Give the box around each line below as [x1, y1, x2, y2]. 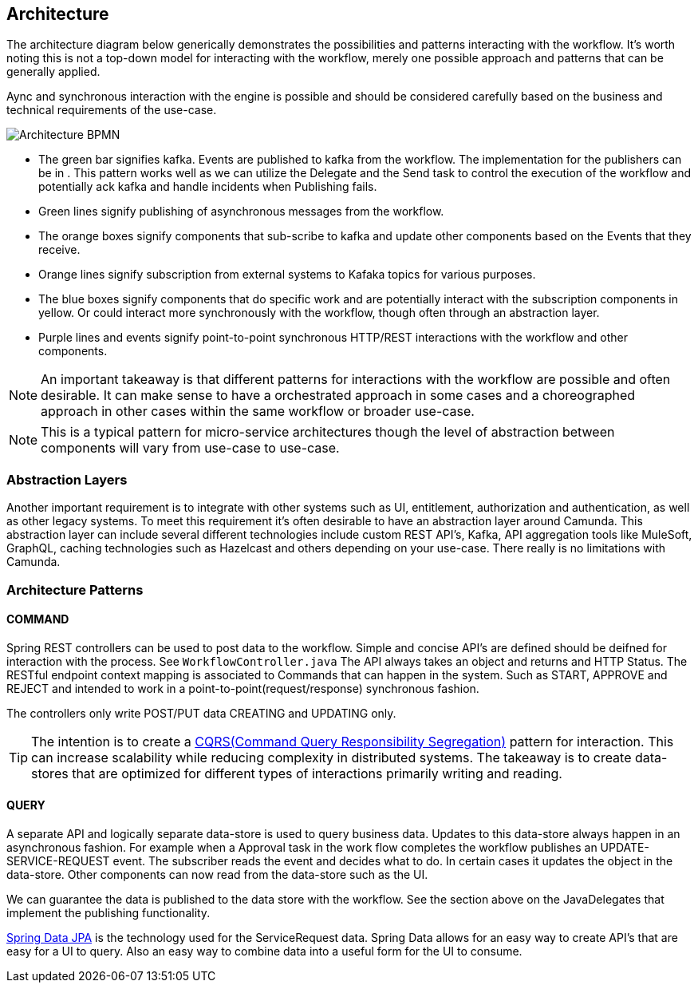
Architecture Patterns [6, 581, 144, 598]
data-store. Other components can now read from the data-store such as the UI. [6, 867, 428, 881]
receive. [38, 243, 81, 257]
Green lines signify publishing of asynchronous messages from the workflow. [38, 204, 444, 219]
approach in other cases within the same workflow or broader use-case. [41, 403, 475, 420]
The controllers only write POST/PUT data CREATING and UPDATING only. [6, 706, 396, 720]
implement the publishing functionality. [6, 905, 211, 920]
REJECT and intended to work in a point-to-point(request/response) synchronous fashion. [6, 681, 479, 695]
